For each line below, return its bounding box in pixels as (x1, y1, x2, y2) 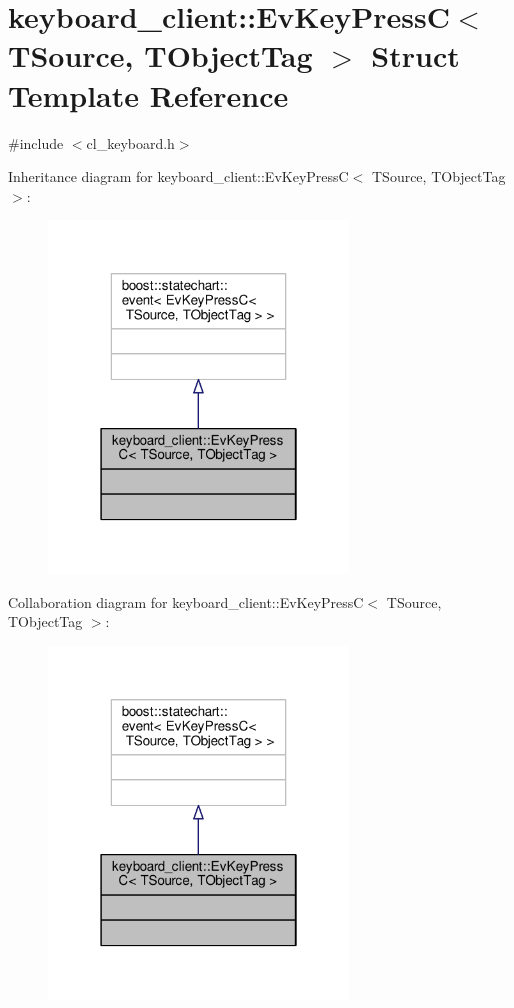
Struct (371, 35, 460, 76)
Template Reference (8, 74, 289, 115)
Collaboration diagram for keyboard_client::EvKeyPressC (8, 591, 364, 612)
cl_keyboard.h (86, 132, 175, 153)
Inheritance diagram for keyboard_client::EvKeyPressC (8, 166, 349, 187)
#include (8, 132, 64, 153)
